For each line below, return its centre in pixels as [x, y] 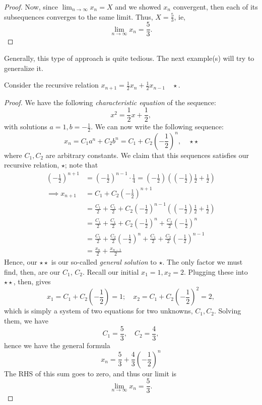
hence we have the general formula [57, 345]
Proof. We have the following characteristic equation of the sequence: [110, 102]
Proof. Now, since [31, 7]
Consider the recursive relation [51, 85]
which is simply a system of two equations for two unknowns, [99, 311]
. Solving [227, 311]
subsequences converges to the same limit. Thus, [79, 16]
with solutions [26, 127]
